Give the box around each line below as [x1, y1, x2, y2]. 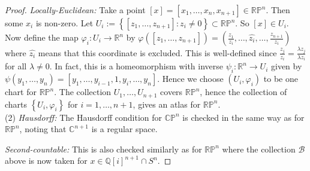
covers [160, 85, 183, 98]
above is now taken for [5, 154, 88, 167]
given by [270, 60, 302, 72]
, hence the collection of [200, 85, 287, 98]
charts [5, 97, 28, 110]
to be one [263, 72, 298, 85]
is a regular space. [91, 123, 158, 135]
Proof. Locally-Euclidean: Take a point [5, 4, 146, 16]
